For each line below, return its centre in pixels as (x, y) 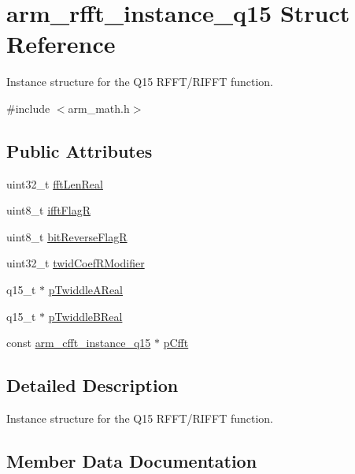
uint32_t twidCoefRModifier (76, 263)
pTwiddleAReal (85, 290)
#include (28, 108)
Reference (61, 44)
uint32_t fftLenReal (55, 183)
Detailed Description (92, 385)
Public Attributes (80, 150)
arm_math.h (99, 108)
